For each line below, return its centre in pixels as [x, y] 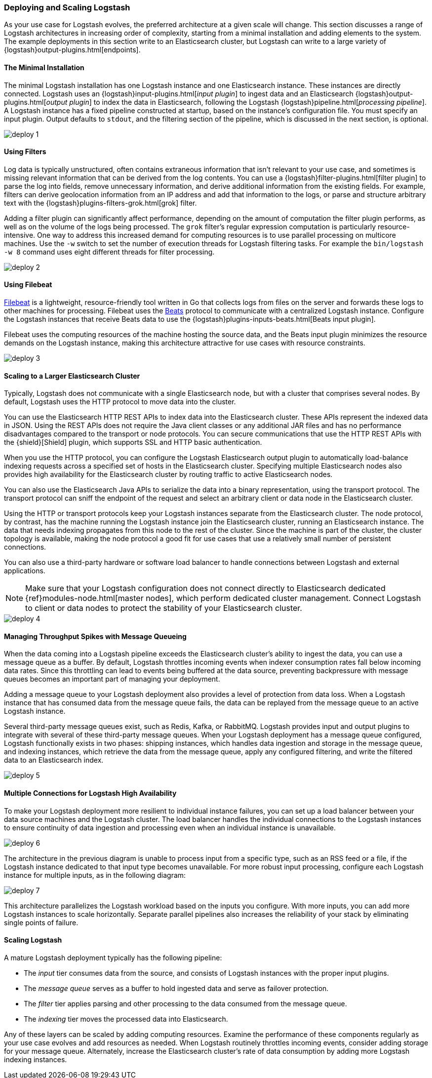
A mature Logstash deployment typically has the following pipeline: [113, 957]
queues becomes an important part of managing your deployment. [112, 679]
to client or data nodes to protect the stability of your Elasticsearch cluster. [164, 608]
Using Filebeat [28, 285]
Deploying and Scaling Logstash [67, 7]
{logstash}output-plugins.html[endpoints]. [72, 50]
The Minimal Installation [44, 67]
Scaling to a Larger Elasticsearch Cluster [72, 376]
